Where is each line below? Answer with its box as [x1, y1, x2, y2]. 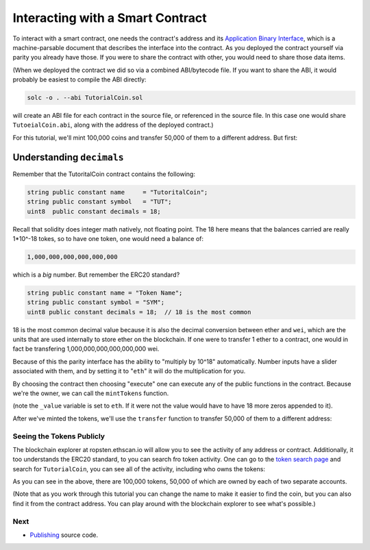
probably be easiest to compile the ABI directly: [12, 75, 147, 84]
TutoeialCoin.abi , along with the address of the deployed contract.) [12, 121, 214, 129]
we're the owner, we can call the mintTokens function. [12, 389, 169, 397]
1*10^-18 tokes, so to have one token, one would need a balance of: [12, 234, 204, 242]
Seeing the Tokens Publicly [12, 432, 106, 441]
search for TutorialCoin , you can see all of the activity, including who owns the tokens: [12, 464, 265, 473]
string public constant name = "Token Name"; [27, 288, 183, 297]
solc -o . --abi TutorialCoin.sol [27, 94, 143, 102]
